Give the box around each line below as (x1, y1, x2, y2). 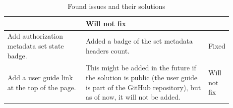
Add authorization (7, 31, 63, 41)
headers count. (85, 45, 130, 55)
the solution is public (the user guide (85, 72, 197, 83)
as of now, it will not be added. (85, 92, 180, 102)
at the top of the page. (7, 82, 76, 92)
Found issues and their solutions (67, 1, 166, 11)
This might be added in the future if (85, 62, 196, 73)
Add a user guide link (7, 72, 73, 83)
